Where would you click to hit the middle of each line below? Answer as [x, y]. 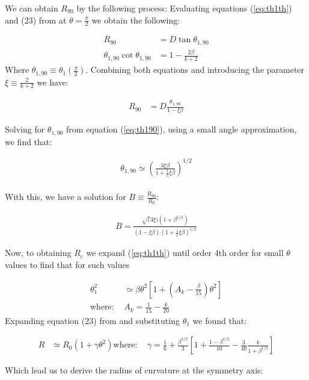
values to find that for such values [67, 265]
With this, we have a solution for [66, 197]
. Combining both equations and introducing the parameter [195, 70]
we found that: [220, 320]
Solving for [25, 129]
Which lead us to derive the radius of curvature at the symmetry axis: [134, 370]
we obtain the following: [136, 20]
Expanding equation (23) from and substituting [92, 320]
